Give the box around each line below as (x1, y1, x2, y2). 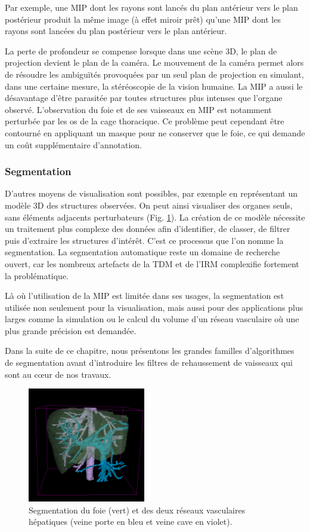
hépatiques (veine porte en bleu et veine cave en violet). (29, 515, 232, 528)
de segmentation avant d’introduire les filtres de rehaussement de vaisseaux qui (5, 356, 293, 369)
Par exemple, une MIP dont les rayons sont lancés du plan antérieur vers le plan (5, 1, 298, 13)
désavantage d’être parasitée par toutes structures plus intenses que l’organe (5, 91, 283, 104)
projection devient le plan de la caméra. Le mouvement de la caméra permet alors (5, 56, 304, 69)
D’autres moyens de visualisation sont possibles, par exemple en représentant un (5, 187, 298, 200)
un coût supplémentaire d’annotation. (5, 138, 142, 151)
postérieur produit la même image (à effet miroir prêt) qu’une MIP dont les (5, 13, 281, 25)
